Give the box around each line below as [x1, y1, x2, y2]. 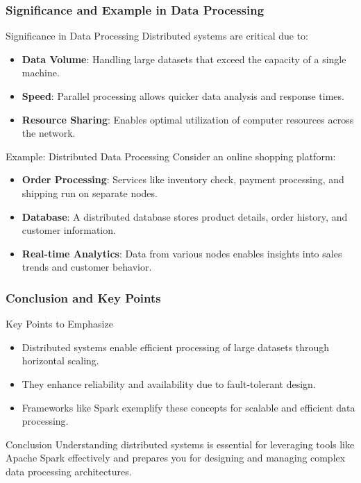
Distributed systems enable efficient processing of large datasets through [22, 339, 330, 354]
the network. [22, 126, 76, 140]
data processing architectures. [6, 464, 132, 478]
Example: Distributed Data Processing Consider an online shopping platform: [6, 149, 336, 163]
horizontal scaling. [22, 353, 99, 368]
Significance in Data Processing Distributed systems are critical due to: [6, 28, 308, 43]
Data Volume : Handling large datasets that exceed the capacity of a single [22, 51, 346, 66]
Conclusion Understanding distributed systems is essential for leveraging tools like [6, 437, 355, 451]
